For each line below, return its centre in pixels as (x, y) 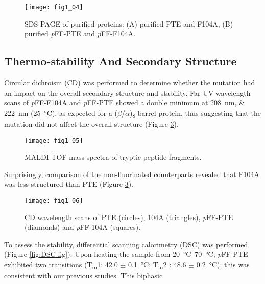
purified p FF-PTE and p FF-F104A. (80, 34)
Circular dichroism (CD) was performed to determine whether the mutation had (130, 83)
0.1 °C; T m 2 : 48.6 (157, 265)
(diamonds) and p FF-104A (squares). (83, 227)
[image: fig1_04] (54, 7)
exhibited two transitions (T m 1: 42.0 (61, 265)
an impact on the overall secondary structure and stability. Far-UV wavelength (127, 92)
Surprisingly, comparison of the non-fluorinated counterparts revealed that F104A (132, 174)
